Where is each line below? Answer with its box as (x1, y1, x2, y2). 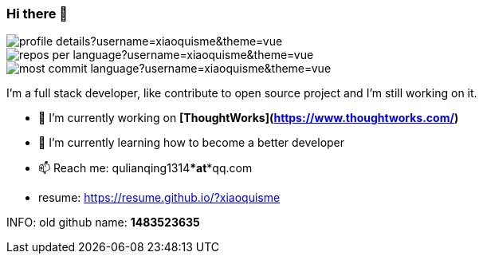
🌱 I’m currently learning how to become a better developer (38, 136, 345, 150)
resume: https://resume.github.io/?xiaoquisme (38, 191, 281, 205)
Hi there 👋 (6, 6, 69, 22)
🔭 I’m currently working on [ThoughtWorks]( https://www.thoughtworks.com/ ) (38, 111, 459, 125)
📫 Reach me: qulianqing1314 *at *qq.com (38, 161, 253, 175)
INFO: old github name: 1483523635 (6, 215, 200, 230)
